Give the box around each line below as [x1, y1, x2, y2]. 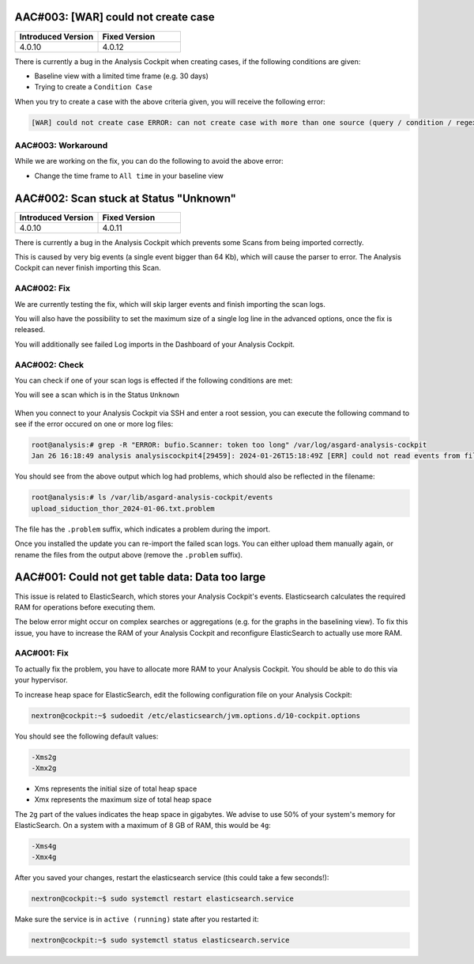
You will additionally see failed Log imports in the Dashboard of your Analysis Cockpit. [14, 339, 295, 349]
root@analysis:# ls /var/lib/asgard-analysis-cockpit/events [31, 493, 273, 502]
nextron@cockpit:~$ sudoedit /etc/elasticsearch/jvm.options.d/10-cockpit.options [31, 711, 361, 720]
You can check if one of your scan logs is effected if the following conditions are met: [14, 376, 293, 385]
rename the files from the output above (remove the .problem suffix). [14, 550, 243, 559]
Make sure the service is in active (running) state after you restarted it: [14, 914, 259, 924]
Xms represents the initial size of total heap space [34, 784, 197, 793]
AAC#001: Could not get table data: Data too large [14, 570, 266, 584]
